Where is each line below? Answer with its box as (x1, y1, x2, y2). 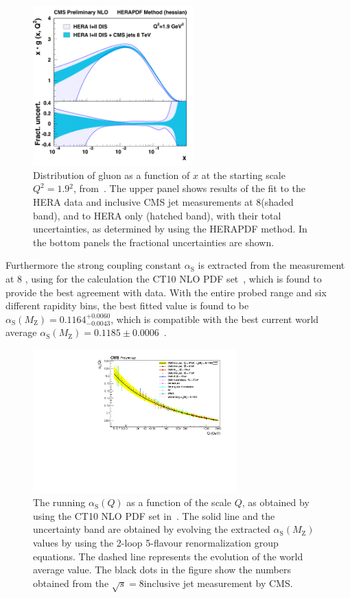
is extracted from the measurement (198, 258, 345, 272)
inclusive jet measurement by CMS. (143, 575, 293, 590)
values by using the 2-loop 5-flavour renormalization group (33, 536, 279, 550)
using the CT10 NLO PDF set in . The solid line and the (33, 508, 275, 523)
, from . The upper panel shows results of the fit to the (73, 181, 306, 195)
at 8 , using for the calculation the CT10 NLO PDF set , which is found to (5, 271, 322, 285)
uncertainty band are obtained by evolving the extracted (33, 522, 270, 536)
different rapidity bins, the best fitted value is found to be (5, 298, 249, 313)
